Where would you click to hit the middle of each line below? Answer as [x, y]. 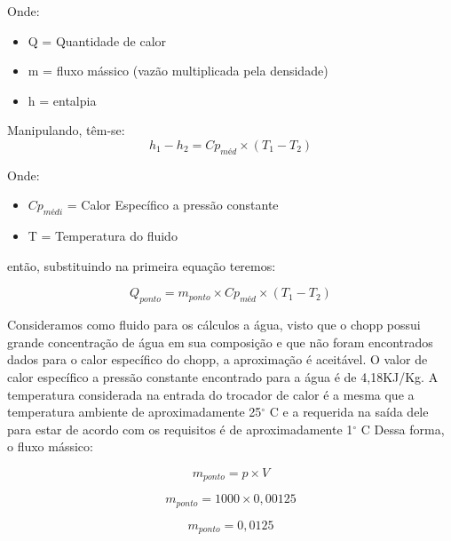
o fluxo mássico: [50, 446]
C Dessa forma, [403, 429]
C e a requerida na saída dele [349, 412]
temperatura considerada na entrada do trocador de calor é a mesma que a [211, 394]
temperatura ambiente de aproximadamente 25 [135, 412]
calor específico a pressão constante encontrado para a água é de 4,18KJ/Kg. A [223, 376]
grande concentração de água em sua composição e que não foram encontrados [220, 342]
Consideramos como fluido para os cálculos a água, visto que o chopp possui [214, 325]
